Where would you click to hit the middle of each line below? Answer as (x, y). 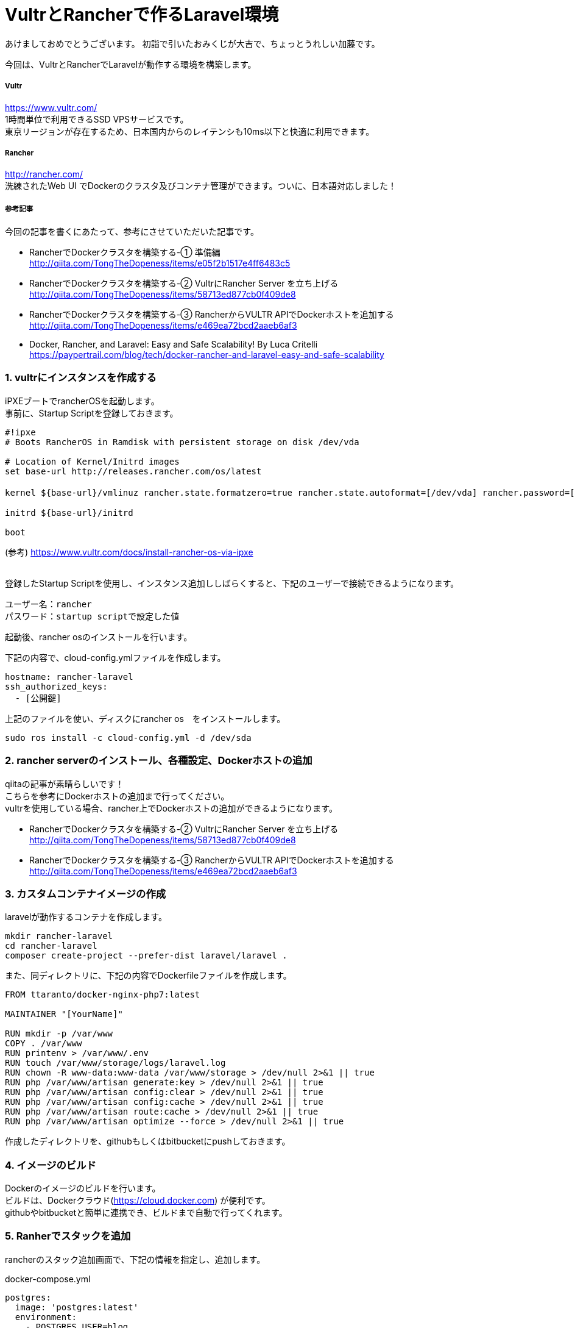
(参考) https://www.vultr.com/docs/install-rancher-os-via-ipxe (129, 552)
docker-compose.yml (48, 1279)
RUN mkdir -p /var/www (59, 1034)
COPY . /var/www (44, 1044)
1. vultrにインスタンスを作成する (81, 378)
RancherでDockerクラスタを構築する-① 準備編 (125, 252)
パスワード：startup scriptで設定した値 (92, 616)
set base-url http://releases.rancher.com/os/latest (133, 471)
